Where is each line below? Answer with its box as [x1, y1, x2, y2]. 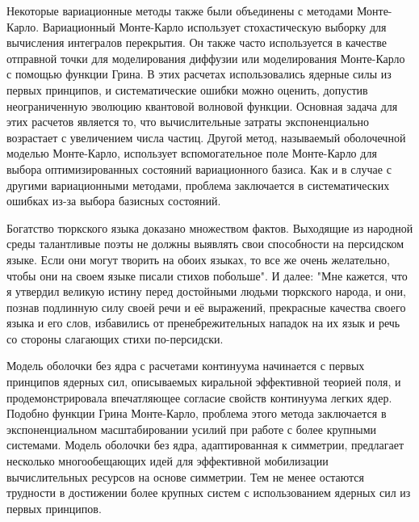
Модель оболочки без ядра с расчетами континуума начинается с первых [6, 357, 365, 374]
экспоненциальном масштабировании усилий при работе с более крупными [6, 420, 377, 437]
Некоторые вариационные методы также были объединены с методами [6, 2, 354, 19]
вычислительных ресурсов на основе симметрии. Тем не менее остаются [6, 468, 364, 485]
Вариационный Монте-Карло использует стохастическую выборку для [42, 18, 387, 35]
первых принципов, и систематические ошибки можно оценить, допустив [6, 81, 368, 98]
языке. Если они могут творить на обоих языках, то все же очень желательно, [6, 250, 391, 267]
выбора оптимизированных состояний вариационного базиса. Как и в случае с [6, 160, 392, 177]
